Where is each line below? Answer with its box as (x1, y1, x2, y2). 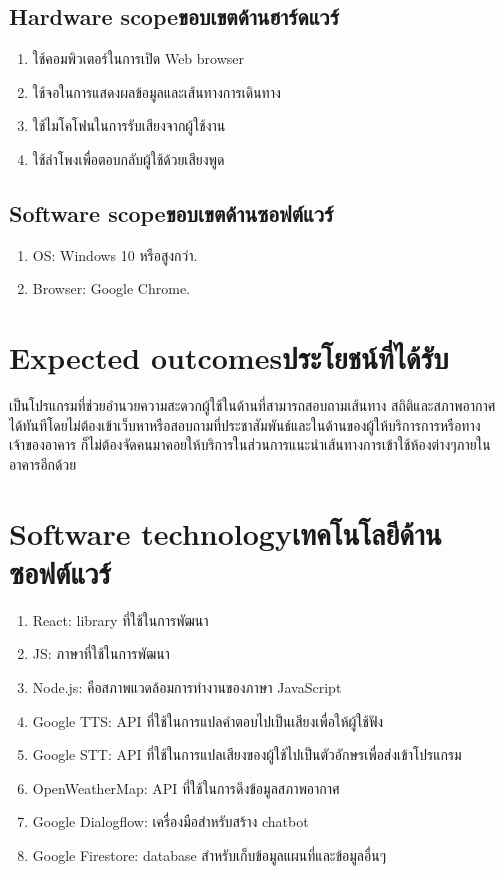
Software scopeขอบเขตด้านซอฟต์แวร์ (9, 197, 334, 228)
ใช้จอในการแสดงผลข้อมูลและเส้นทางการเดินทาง (32, 81, 281, 102)
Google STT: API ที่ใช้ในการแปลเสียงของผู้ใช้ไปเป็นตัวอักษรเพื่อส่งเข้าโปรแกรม (32, 744, 462, 765)
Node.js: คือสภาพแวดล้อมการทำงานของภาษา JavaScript (32, 676, 342, 697)
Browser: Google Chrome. (32, 278, 190, 299)
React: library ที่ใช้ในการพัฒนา (32, 609, 209, 630)
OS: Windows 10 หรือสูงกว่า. (32, 244, 198, 265)
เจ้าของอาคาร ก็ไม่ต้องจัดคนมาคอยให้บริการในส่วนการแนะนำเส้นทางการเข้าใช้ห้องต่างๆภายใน (9, 434, 491, 455)
